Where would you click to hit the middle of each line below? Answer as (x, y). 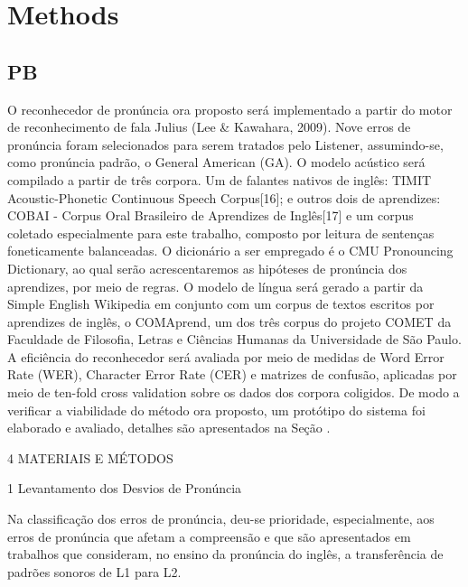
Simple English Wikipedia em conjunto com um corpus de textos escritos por (221, 304)
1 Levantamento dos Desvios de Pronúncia (125, 488)
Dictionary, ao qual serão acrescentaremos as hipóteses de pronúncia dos (207, 268)
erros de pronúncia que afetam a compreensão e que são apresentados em (209, 536)
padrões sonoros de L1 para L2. (94, 571)
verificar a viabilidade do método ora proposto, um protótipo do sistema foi (216, 410)
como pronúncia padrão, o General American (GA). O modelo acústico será (216, 162)
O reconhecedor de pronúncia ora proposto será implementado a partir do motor (230, 109)
